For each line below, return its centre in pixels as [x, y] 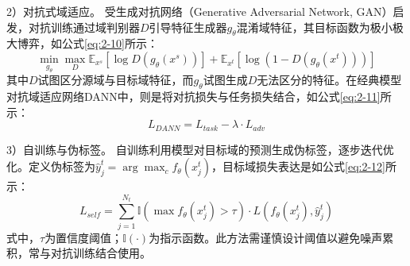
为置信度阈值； [84, 237]
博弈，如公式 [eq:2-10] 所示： [87, 43]
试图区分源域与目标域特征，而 [116, 80]
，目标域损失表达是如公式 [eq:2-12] [298, 166]
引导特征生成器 [188, 27]
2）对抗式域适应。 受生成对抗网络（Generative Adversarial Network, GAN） [200, 11]
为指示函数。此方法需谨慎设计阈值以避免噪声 [266, 237]
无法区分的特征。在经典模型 [329, 80]
